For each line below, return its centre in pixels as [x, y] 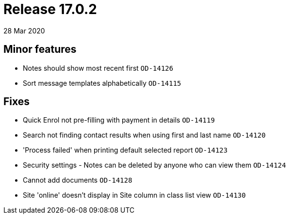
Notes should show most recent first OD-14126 [98, 68]
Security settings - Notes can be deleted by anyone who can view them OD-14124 [154, 165]
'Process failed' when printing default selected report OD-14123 [125, 150]
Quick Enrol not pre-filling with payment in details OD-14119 [119, 120]
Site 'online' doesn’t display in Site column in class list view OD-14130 [134, 195]
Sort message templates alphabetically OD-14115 [102, 83]
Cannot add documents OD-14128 [78, 180]
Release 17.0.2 [50, 9]
